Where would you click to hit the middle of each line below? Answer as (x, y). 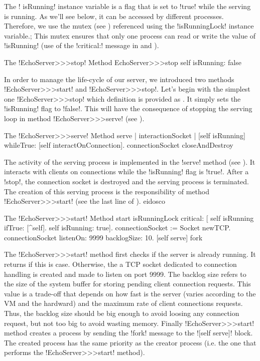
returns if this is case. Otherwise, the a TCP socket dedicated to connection (120, 264)
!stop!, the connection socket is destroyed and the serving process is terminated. (127, 181)
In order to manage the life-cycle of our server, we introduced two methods (119, 79)
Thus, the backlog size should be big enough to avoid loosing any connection (122, 313)
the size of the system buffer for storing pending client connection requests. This (127, 284)
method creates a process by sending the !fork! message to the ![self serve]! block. (128, 333)
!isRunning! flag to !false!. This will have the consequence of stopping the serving (128, 108)
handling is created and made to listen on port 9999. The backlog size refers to (125, 274)
